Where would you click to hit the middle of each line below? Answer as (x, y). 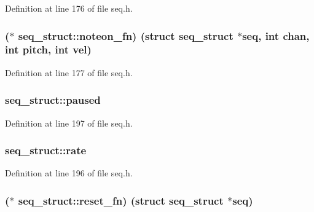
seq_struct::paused (53, 100)
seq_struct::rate (46, 150)
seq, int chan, (276, 35)
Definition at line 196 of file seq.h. (69, 173)
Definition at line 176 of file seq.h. (69, 8)
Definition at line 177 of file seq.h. (69, 72)
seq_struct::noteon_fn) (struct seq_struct (126, 35)
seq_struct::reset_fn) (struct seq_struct (121, 200)
